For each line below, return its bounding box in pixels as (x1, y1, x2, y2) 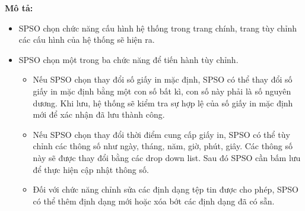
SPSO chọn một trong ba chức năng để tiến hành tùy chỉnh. (18, 53, 239, 65)
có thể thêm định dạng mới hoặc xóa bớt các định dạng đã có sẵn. (33, 194, 275, 207)
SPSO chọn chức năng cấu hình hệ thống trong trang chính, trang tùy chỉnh (18, 21, 297, 34)
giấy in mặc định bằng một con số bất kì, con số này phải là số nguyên (33, 84, 291, 97)
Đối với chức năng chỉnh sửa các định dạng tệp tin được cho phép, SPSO (33, 183, 298, 196)
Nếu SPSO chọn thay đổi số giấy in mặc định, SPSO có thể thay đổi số (33, 73, 293, 86)
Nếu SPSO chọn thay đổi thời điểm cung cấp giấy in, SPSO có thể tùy (33, 128, 290, 140)
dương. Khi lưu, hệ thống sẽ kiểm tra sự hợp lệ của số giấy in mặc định (33, 96, 293, 109)
